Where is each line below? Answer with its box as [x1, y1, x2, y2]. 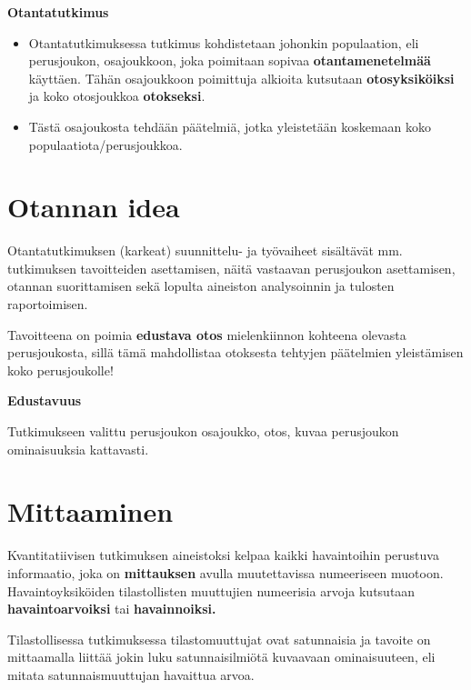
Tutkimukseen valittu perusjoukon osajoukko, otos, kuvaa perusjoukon [7, 422, 399, 441]
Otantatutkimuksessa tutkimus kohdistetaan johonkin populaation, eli [28, 33, 419, 52]
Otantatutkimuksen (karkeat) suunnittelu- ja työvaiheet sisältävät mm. [7, 241, 403, 260]
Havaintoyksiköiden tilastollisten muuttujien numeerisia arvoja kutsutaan [7, 581, 416, 600]
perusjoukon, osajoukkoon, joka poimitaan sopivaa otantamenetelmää [28, 51, 431, 70]
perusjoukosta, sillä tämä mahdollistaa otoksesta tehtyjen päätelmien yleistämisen [7, 343, 464, 362]
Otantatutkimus [7, 3, 109, 21]
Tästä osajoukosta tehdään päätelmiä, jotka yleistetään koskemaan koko [28, 116, 432, 135]
